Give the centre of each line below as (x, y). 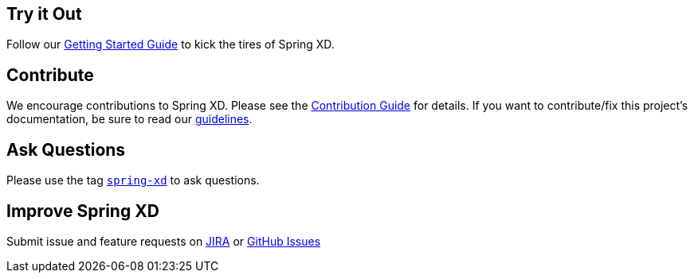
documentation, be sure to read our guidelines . (129, 119)
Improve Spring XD (83, 211)
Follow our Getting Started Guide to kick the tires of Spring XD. (171, 45)
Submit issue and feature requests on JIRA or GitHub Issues (164, 241)
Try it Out (44, 14)
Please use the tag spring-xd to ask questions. (133, 180)
